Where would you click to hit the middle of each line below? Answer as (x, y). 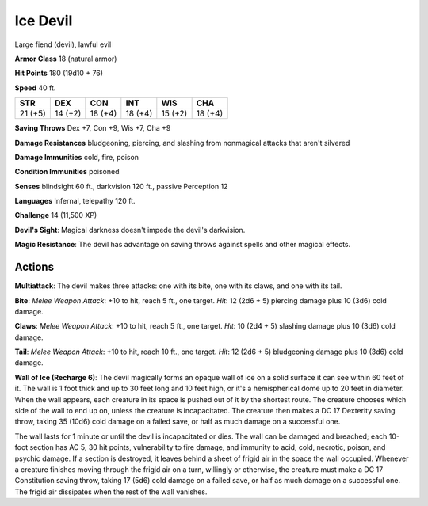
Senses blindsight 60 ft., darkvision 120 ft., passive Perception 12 (121, 186)
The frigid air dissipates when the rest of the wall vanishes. (111, 492)
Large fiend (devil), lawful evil (63, 44)
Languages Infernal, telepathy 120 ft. (75, 201)
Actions (34, 267)
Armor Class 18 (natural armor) (66, 59)
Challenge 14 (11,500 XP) (56, 215)
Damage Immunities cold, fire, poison (76, 157)
